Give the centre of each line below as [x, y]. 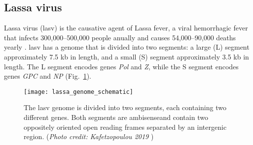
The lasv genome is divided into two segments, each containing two [125, 107]
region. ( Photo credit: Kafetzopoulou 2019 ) [89, 136]
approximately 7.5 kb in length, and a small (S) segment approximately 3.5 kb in [126, 56]
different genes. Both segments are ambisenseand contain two [116, 117]
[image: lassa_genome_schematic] [78, 92]
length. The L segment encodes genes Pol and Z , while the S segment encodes [121, 66]
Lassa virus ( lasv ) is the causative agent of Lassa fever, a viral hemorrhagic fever [126, 28]
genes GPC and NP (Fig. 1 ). [48, 76]
